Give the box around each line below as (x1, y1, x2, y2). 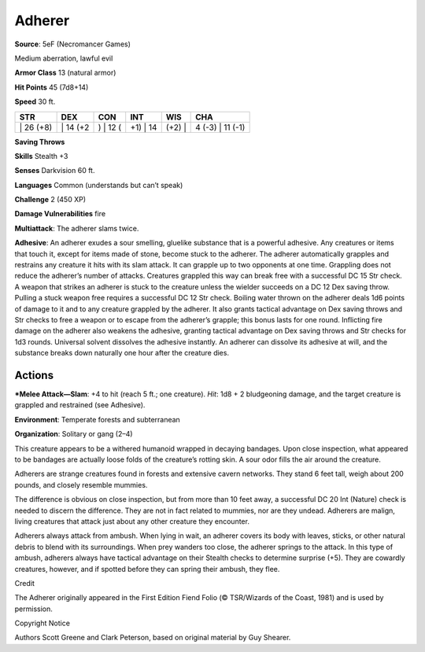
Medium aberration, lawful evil (14, 53, 113, 63)
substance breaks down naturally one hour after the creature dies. (14, 348, 230, 358)
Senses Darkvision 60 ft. (14, 166, 95, 175)
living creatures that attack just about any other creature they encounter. (14, 516, 249, 526)
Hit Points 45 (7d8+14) (14, 83, 89, 92)
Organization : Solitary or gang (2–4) (14, 429, 133, 439)
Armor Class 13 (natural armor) (14, 68, 116, 78)
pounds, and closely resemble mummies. (14, 480, 148, 489)
